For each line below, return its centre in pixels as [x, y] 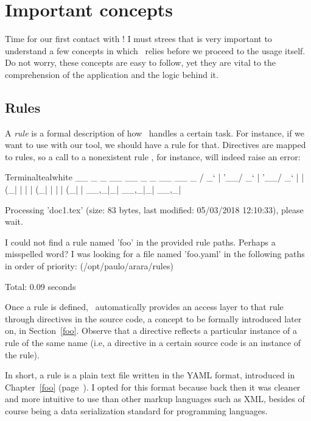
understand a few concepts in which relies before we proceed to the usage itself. [155, 50]
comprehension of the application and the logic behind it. [112, 74]
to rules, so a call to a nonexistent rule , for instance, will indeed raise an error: [153, 156]
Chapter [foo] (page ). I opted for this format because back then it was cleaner [153, 387]
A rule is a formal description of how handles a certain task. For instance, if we [155, 133]
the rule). [22, 354]
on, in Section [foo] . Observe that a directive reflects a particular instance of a [151, 331]
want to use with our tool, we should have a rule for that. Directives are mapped [155, 145]
